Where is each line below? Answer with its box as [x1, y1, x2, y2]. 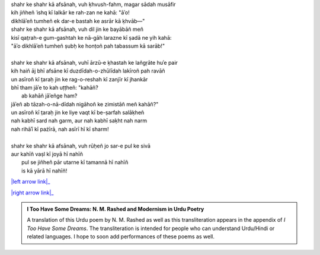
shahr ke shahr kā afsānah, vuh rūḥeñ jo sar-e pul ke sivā [11, 142, 151, 149]
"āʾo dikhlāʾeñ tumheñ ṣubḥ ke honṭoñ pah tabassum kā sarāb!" [11, 42, 165, 49]
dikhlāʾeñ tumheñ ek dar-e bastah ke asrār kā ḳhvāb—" [11, 17, 145, 24]
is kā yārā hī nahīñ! [21, 167, 68, 174]
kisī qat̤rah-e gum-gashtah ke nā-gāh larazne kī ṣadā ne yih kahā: [11, 34, 172, 41]
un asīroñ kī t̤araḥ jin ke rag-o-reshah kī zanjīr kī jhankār [11, 75, 148, 83]
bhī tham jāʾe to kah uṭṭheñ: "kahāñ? [11, 84, 99, 91]
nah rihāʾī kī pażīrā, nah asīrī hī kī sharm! [11, 125, 109, 133]
